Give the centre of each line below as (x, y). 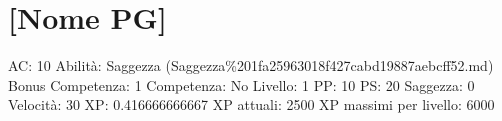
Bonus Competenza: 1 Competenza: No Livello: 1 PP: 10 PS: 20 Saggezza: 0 (241, 84)
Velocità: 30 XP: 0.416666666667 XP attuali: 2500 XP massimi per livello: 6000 (251, 104)
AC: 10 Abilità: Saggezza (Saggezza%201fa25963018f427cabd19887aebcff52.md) (251, 65)
